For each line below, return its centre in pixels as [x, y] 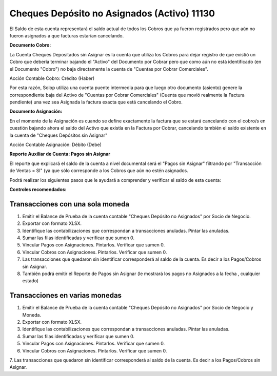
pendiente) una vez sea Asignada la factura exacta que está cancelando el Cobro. [96, 102]
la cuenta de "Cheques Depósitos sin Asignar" [58, 135]
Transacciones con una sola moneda [70, 204]
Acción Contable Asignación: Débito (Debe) [56, 145]
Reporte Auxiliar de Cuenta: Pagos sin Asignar [60, 154]
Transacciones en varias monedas [66, 295]
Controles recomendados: [38, 189]
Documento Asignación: [36, 111]
